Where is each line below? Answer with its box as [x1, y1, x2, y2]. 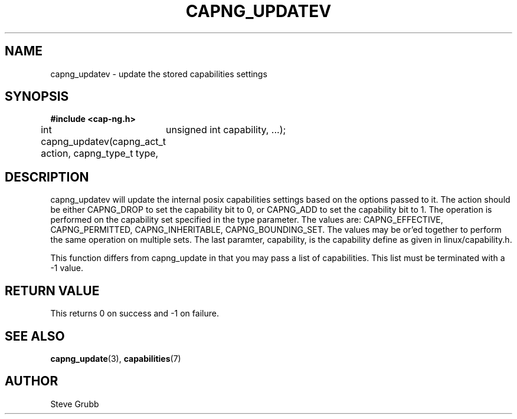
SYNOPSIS [5, 89, 69, 104]
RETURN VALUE [5, 283, 100, 298]
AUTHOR [5, 374, 58, 389]
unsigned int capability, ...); [166, 124, 286, 136]
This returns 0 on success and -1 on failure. [50, 308, 219, 319]
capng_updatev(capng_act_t [41, 136, 166, 148]
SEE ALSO [5, 328, 65, 344]
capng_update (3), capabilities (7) [50, 353, 181, 364]
